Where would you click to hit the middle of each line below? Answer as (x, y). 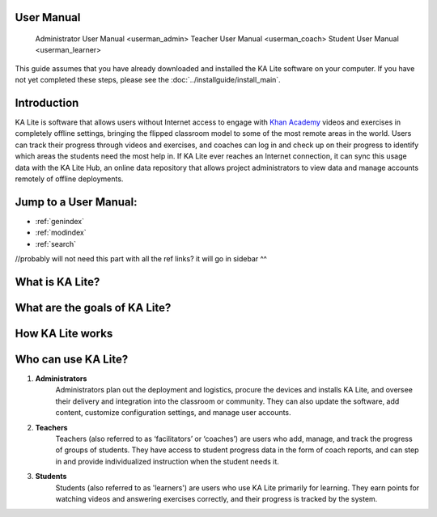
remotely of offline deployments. (69, 179)
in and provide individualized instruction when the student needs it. (167, 461)
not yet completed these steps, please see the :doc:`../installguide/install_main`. (148, 80)
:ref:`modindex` (61, 233)
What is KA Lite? (57, 282)
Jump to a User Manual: (76, 202)
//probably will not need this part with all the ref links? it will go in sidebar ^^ (141, 259)
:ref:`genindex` (60, 221)
